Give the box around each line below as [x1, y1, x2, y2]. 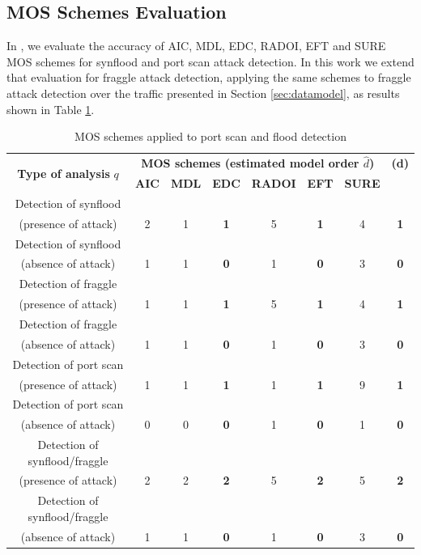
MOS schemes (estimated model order [141, 155, 359, 172]
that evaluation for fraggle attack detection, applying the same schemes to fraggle [6, 69, 411, 86]
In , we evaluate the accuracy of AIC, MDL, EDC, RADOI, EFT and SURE [6, 37, 386, 54]
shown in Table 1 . [6, 100, 95, 117]
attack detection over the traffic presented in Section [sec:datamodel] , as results [6, 84, 400, 101]
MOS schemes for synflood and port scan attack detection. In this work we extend [6, 53, 415, 70]
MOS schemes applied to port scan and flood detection [74, 128, 347, 145]
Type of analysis [17, 164, 110, 181]
